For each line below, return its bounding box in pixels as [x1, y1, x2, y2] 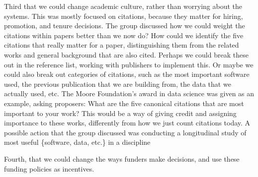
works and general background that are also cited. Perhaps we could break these [4, 49, 249, 59]
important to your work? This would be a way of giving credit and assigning [4, 108, 237, 118]
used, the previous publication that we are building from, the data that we [4, 78, 231, 89]
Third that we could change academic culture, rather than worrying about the [4, 1, 242, 11]
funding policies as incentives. [4, 163, 94, 174]
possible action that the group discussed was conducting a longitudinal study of [4, 127, 247, 137]
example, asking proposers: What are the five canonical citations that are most [4, 98, 244, 108]
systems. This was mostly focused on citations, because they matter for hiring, [4, 10, 243, 21]
